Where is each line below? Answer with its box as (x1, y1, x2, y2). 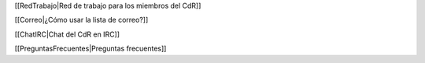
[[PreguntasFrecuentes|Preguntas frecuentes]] (14, 44, 167, 54)
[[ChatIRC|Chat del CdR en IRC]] (14, 30, 120, 39)
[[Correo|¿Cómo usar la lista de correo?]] (14, 16, 149, 25)
